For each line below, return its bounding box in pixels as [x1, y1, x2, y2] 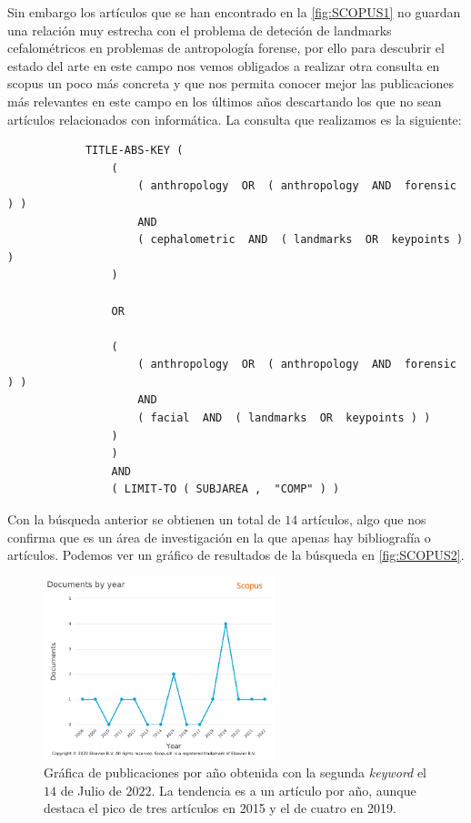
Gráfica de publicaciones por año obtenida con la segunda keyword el [44, 763, 427, 782]
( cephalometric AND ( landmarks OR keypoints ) [137, 233, 464, 247]
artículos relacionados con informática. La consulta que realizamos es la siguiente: [7, 109, 462, 128]
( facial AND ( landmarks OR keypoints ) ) [137, 411, 431, 425]
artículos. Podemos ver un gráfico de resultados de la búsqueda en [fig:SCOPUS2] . [7, 545, 465, 564]
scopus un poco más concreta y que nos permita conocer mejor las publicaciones [7, 74, 454, 93]
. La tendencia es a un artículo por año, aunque [151, 780, 416, 799]
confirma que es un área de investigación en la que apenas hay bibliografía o [7, 527, 431, 546]
